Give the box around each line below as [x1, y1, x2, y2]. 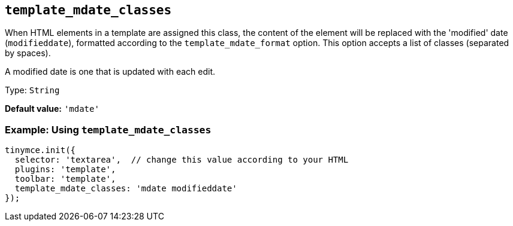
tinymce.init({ [5, 145, 76, 155]
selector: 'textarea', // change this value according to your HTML [14, 155, 349, 165]
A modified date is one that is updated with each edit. [5, 66, 216, 77]
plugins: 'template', [14, 164, 116, 175]
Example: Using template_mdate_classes [5, 123, 212, 136]
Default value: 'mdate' [5, 103, 99, 114]
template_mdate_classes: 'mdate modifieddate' [14, 184, 237, 194]
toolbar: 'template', [14, 174, 116, 184]
